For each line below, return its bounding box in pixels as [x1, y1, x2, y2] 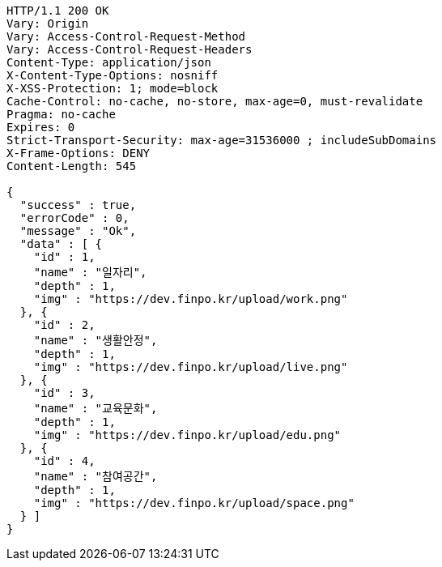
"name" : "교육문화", [33, 402, 158, 415]
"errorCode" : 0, [19, 211, 130, 224]
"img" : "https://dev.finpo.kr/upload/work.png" [33, 292, 348, 305]
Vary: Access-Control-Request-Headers [6, 43, 253, 56]
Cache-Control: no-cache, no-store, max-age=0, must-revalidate [6, 95, 423, 108]
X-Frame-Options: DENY [6, 147, 151, 160]
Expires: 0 [6, 121, 75, 134]
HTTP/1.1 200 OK [6, 4, 109, 17]
